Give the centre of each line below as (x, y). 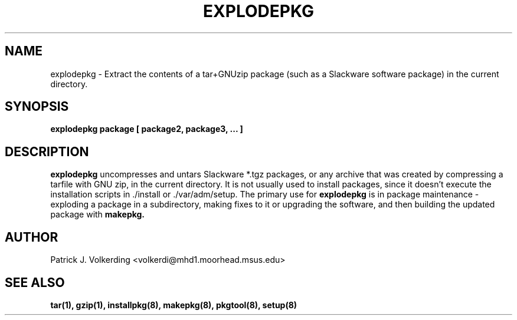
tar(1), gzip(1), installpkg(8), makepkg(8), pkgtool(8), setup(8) (174, 305)
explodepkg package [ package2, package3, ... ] (147, 129)
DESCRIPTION (47, 151)
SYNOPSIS (37, 107)
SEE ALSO (35, 282)
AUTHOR (32, 237)
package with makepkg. (98, 215)
